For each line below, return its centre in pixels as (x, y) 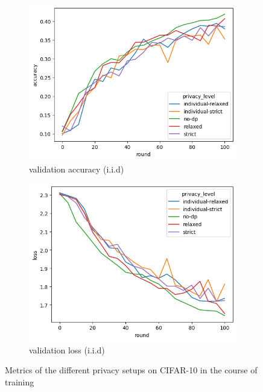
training (20, 382)
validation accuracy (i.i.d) (77, 169)
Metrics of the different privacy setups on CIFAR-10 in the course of (131, 370)
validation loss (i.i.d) (67, 349)
